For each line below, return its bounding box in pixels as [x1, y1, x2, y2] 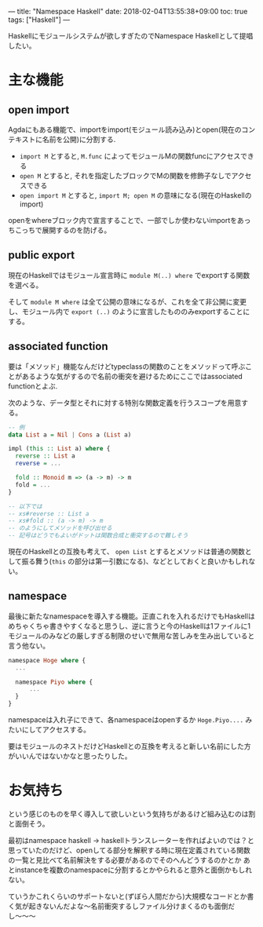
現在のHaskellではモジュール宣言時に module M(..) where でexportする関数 [8, 270, 250, 279]
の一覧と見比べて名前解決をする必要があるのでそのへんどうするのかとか [8, 856, 242, 864]
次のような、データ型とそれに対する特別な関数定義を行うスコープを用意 [8, 398, 242, 407]
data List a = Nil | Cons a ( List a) [8, 431, 132, 439]
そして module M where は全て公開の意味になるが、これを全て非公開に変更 [8, 297, 247, 306]
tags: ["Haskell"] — [8, 15, 71, 24]
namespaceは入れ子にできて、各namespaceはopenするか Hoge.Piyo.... [8, 715, 244, 724]
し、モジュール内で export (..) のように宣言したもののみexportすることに [8, 306, 250, 316]
